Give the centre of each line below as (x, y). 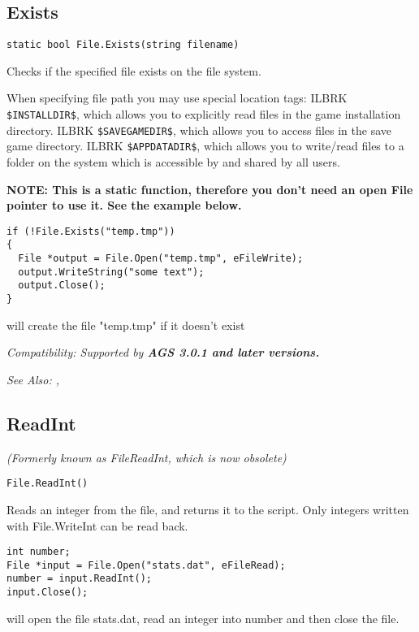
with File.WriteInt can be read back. (97, 525)
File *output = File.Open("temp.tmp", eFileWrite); (161, 259)
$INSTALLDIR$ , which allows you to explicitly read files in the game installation (204, 114)
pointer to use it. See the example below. (124, 205)
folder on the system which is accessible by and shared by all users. (173, 162)
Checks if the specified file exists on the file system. (134, 70)
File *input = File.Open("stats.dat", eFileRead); (146, 565)
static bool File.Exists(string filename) (123, 45)
